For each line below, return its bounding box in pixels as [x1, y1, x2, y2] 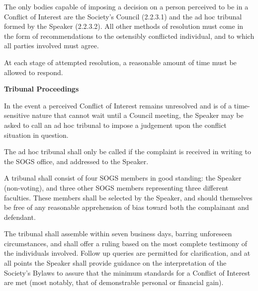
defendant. [4, 211, 36, 222]
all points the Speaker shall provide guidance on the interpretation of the [4, 258, 227, 268]
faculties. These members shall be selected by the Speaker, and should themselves [4, 192, 253, 202]
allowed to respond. [4, 67, 63, 77]
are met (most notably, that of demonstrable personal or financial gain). [4, 277, 224, 288]
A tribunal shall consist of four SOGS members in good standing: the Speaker [4, 173, 242, 183]
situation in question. [4, 129, 69, 140]
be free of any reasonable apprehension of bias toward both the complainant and [4, 202, 249, 212]
